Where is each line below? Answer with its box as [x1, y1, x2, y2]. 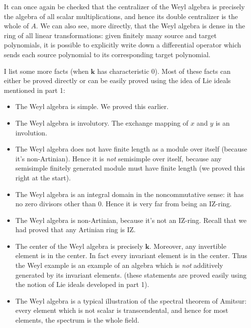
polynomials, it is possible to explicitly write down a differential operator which [4, 40, 241, 50]
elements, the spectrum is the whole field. [15, 315, 139, 325]
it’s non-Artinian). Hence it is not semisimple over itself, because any [15, 153, 222, 163]
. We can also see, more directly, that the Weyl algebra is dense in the [36, 21, 245, 31]
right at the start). [15, 172, 71, 182]
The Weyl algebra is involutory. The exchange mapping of [15, 117, 189, 128]
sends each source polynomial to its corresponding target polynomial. [4, 49, 211, 59]
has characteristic [97, 66, 149, 76]
